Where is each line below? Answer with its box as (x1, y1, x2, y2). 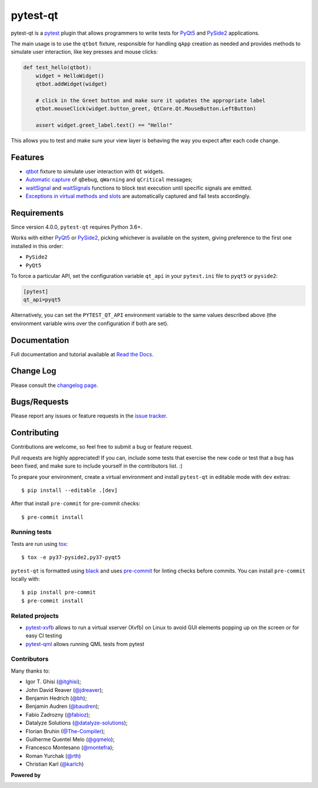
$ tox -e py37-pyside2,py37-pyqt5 (21, 554, 121, 561)
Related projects (11, 611, 59, 620)
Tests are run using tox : (11, 540, 68, 547)
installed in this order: (11, 242, 64, 250)
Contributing (11, 428, 59, 438)
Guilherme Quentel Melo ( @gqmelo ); (25, 736, 115, 743)
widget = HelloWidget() (35, 72, 104, 79)
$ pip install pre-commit (21, 589, 97, 596)
